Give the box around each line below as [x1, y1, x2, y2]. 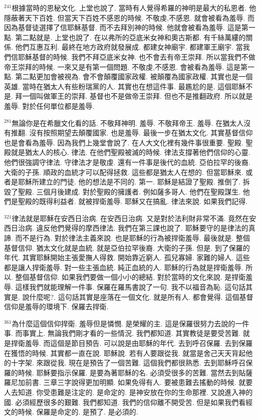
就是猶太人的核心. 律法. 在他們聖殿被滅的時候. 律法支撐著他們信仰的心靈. [11, 147, 250, 157]
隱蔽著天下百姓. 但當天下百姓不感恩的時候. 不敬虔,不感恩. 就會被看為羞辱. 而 [4, 12, 255, 23]
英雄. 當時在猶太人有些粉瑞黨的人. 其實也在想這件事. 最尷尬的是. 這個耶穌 [4, 81, 246, 91]
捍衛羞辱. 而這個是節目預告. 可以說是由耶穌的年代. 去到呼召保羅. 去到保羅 [11, 338, 253, 348]
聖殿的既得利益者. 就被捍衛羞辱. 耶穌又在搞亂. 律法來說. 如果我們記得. [18, 196, 248, 206]
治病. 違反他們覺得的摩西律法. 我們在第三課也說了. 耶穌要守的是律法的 [18, 223, 248, 233]
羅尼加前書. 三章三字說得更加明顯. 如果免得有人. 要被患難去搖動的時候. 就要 [4, 377, 253, 387]
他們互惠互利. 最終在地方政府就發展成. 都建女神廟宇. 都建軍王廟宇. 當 [15, 42, 243, 52]
